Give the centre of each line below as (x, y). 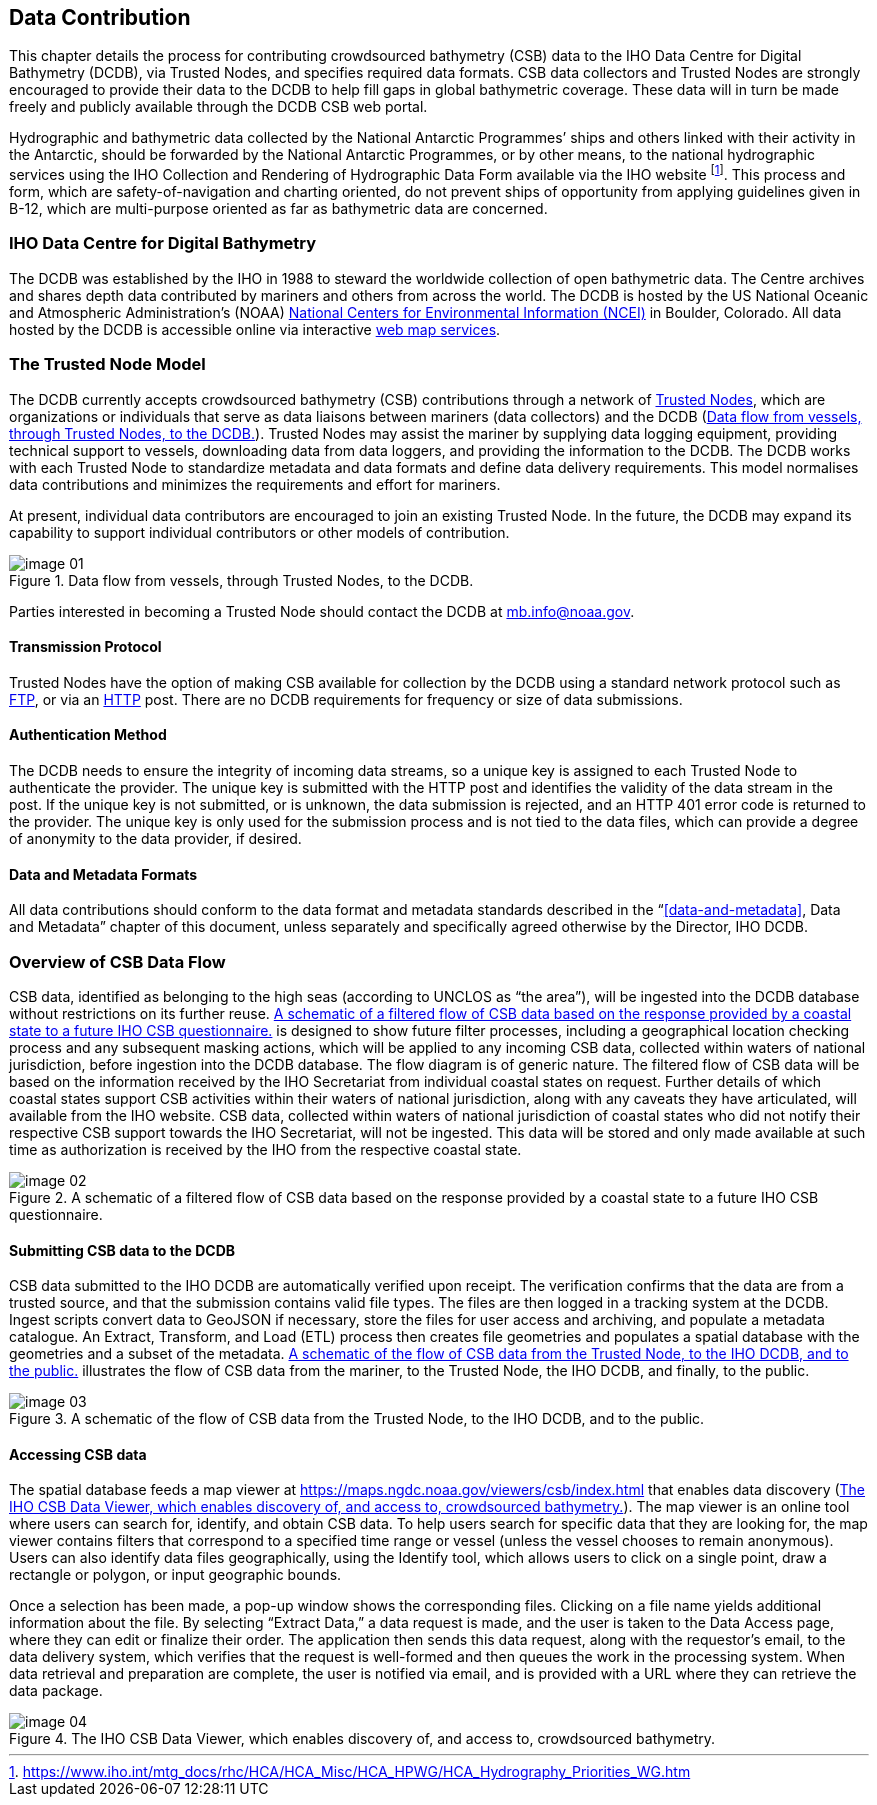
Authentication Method (88, 735)
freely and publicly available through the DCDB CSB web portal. (218, 107)
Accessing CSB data (78, 1454)
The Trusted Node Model (107, 364)
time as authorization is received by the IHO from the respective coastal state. (265, 1149)
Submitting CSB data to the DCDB (122, 1250)
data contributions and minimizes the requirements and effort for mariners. (255, 484)
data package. (56, 1691)
